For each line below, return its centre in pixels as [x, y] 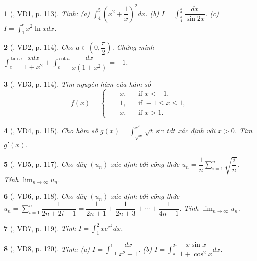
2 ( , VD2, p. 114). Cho [39, 47]
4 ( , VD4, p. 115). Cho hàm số [51, 131]
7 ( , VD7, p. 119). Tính [40, 228]
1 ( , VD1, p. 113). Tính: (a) [47, 13]
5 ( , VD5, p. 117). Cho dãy [45, 164]
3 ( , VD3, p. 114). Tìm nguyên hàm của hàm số [78, 84]
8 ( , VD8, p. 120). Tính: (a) [47, 249]
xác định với [197, 131]
